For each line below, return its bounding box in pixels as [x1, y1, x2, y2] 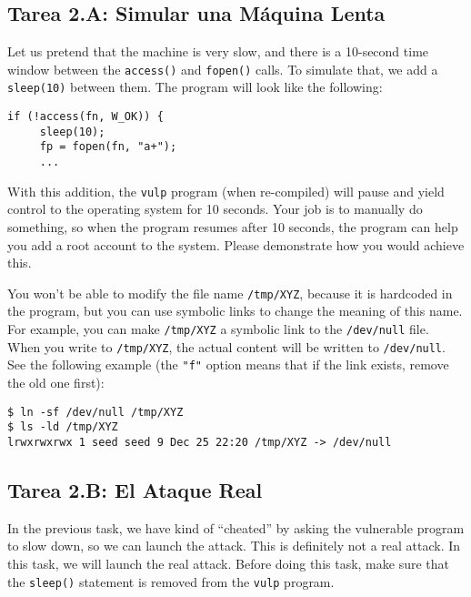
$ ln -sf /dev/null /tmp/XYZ [7, 405, 184, 419]
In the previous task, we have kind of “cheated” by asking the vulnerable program [7, 518, 465, 537]
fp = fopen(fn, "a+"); [39, 140, 177, 154]
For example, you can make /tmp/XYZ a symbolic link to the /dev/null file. [7, 319, 429, 339]
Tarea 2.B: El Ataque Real [7, 475, 263, 503]
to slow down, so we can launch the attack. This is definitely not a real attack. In [7, 536, 461, 555]
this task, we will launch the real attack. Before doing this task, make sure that [7, 553, 449, 572]
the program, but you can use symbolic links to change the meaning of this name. [7, 301, 463, 320]
